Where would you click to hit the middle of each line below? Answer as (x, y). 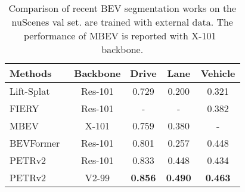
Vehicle (218, 73)
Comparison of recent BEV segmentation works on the (123, 8)
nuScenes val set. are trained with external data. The (122, 22)
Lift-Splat (30, 91)
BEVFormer (35, 143)
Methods (31, 73)
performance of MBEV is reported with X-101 (120, 35)
